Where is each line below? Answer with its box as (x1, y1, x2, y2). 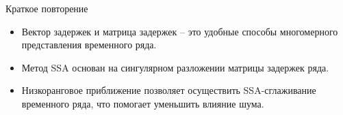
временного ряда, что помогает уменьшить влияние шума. (21, 96, 264, 110)
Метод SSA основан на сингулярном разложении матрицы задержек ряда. (21, 60, 329, 74)
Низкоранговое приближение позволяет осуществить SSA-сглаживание (21, 83, 316, 97)
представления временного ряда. (21, 37, 157, 52)
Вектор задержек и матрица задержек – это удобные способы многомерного (21, 24, 338, 38)
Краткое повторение (5, 1, 88, 15)
